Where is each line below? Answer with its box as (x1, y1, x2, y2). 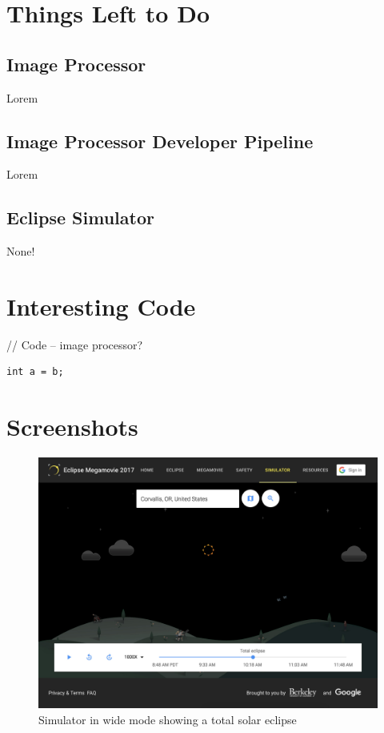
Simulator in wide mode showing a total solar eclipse (38, 711, 297, 727)
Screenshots (6, 410, 138, 443)
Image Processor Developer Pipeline (6, 128, 314, 153)
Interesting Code (6, 289, 196, 322)
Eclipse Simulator (6, 205, 154, 230)
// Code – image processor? (6, 336, 143, 352)
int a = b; (6, 366, 64, 378)
